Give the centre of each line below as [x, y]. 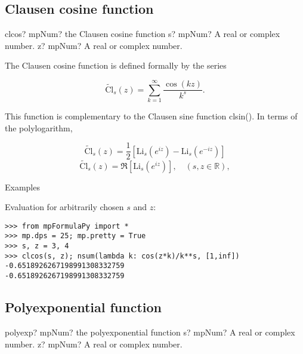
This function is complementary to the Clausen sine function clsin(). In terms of [151, 116]
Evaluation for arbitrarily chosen [64, 207]
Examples [22, 187]
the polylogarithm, [39, 127]
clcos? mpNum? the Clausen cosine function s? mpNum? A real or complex [143, 34]
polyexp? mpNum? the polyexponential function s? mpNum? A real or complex [150, 332]
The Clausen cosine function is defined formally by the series [116, 65]
